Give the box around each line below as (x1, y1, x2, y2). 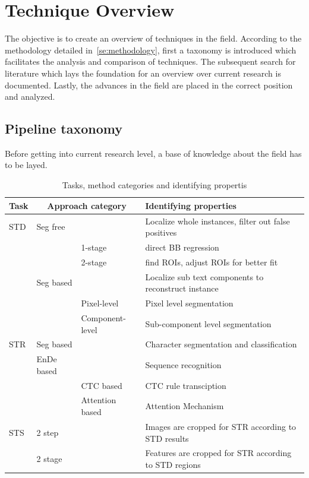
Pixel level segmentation (145, 297, 234, 309)
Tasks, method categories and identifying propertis (62, 179, 247, 191)
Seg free (36, 220, 65, 233)
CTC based (81, 379, 122, 391)
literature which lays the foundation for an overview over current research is (5, 67, 281, 79)
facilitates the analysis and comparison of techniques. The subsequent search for (5, 55, 296, 68)
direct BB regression (145, 240, 219, 253)
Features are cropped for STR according (145, 447, 292, 459)
